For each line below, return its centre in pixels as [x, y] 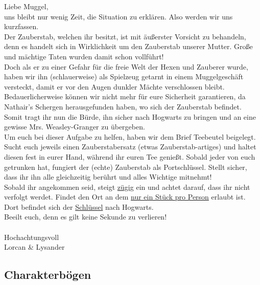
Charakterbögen [48, 275]
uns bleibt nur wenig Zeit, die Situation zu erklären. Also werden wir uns [119, 16]
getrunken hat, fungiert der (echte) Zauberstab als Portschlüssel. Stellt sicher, [126, 167]
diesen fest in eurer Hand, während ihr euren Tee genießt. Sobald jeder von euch [130, 156]
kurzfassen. [21, 26]
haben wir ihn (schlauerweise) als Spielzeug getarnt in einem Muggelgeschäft [124, 76]
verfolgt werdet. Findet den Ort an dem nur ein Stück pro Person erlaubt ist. [125, 197]
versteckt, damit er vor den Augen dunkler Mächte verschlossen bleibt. [114, 86]
